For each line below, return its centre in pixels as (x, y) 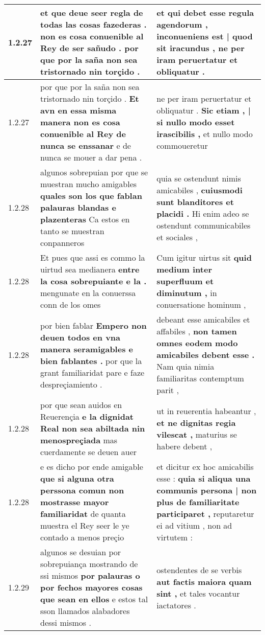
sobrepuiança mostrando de (89, 564)
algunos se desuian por (81, 552)
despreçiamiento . (71, 384)
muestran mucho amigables (89, 184)
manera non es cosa (80, 122)
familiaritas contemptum (200, 378)
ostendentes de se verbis (199, 570)
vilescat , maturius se (197, 434)
